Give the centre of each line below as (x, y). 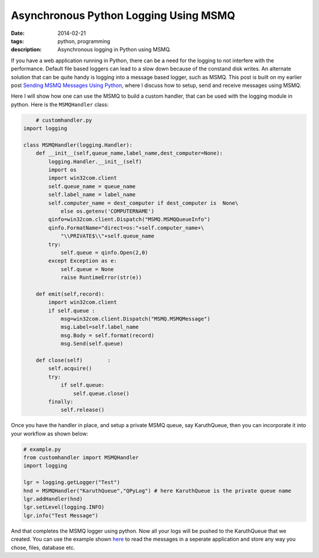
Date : (18, 33)
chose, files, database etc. (43, 547)
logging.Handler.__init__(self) (95, 162)
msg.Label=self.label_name (100, 327)
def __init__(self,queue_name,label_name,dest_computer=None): (129, 153)
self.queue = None (87, 269)
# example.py (42, 449)
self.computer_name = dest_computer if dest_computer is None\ (143, 203)
